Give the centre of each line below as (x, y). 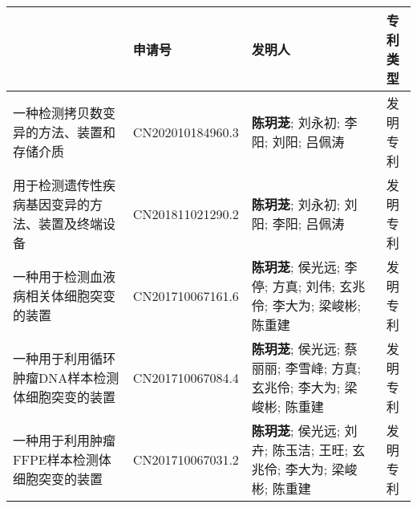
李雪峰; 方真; (323, 368)
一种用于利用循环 (65, 358)
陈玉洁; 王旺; (310, 450)
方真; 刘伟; (304, 286)
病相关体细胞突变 (65, 296)
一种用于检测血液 (65, 276)
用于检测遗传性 (58, 185)
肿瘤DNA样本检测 (66, 378)
